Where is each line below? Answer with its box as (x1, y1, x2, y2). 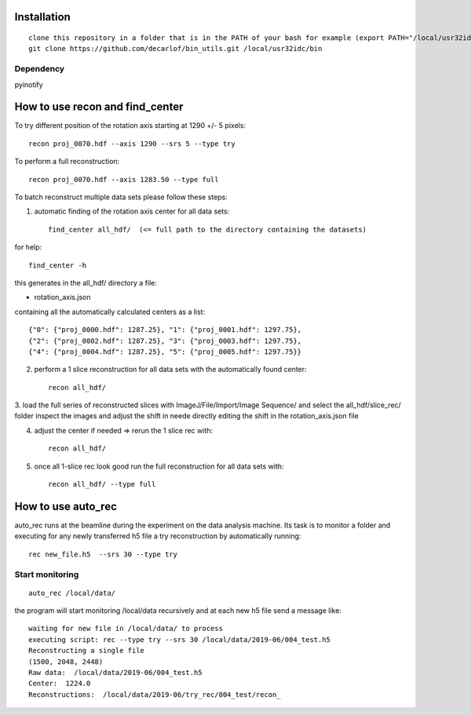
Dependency (14, 64, 65, 75)
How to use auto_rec (14, 499, 118, 513)
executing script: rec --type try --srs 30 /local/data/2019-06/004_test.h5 (28, 635, 331, 644)
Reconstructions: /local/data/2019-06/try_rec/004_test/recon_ (28, 690, 282, 699)
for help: (14, 243, 42, 252)
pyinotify (14, 79, 43, 89)
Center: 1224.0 (28, 679, 91, 688)
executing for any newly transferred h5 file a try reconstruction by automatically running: (14, 531, 301, 541)
